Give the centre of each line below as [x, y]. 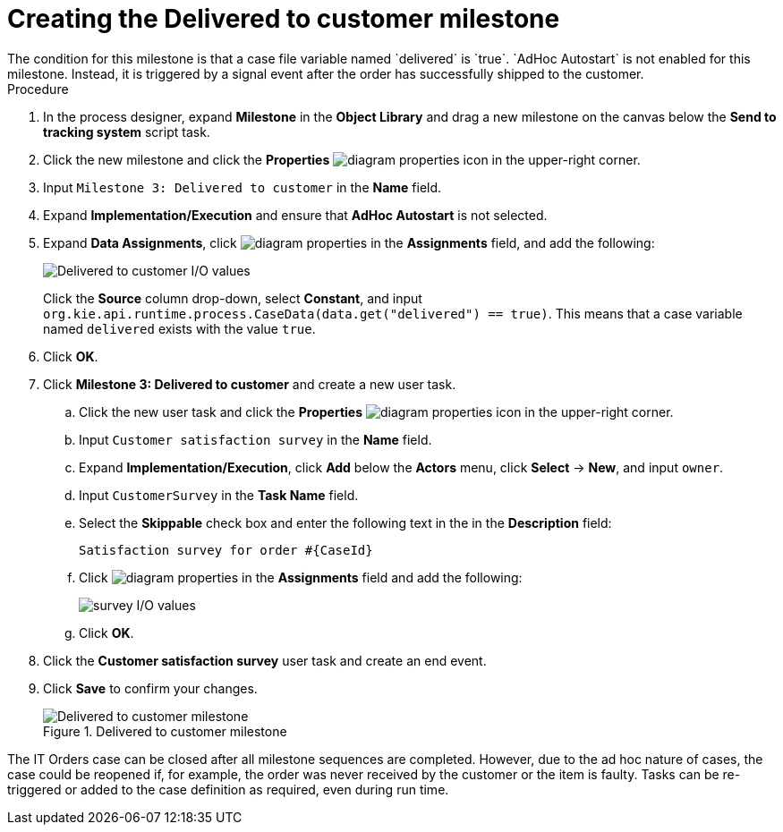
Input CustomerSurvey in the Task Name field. [219, 495]
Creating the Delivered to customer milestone [284, 19]
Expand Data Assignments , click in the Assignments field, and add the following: [349, 242]
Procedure [38, 89]
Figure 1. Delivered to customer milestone [165, 731]
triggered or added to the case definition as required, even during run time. [228, 789]
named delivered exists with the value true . [179, 328]
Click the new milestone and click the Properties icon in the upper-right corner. [342, 159]
